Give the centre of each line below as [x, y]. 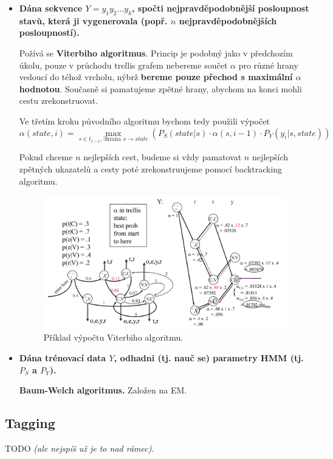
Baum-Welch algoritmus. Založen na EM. [103, 390]
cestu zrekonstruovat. [59, 100]
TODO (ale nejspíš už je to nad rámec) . [80, 448]
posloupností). [49, 32]
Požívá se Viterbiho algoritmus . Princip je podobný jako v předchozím [156, 53]
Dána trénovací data [63, 358]
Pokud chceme [46, 157]
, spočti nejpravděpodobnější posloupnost [221, 8]
